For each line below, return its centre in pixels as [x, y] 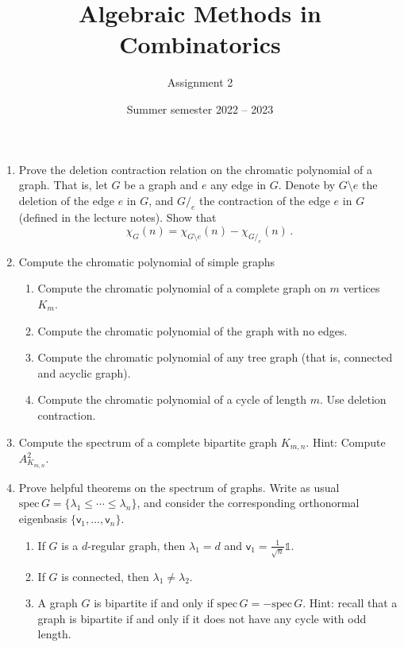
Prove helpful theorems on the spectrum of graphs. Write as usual [179, 487]
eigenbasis [43, 519]
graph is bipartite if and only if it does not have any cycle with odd [202, 618]
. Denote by [307, 185]
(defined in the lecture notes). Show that [117, 217]
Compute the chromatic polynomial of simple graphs [147, 261]
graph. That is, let [63, 185]
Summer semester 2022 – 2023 [200, 108]
